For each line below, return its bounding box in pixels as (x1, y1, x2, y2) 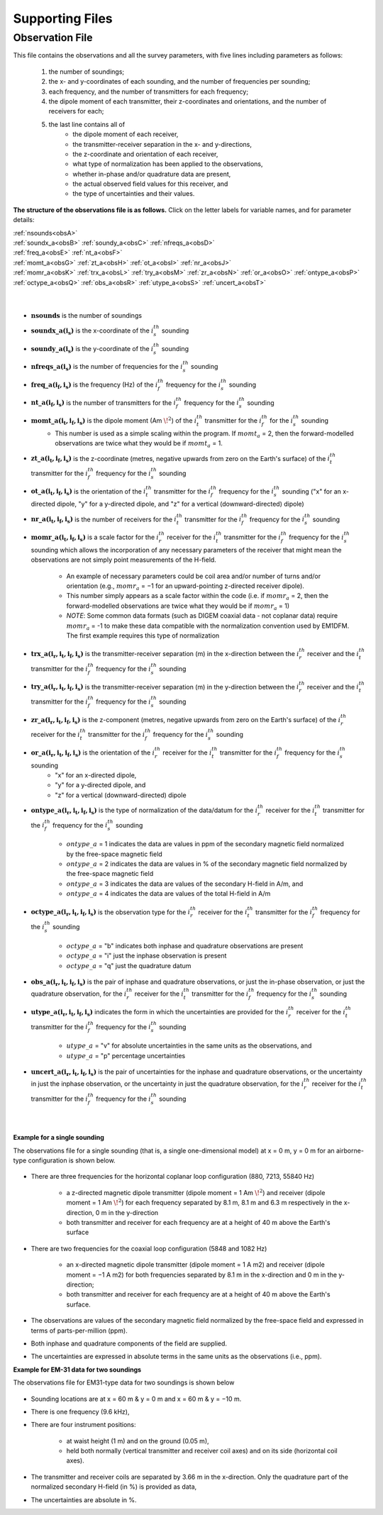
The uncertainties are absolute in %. (30, 1495, 138, 1504)
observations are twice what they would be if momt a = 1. (55, 439, 223, 449)
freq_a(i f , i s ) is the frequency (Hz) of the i (30, 380, 158, 390)
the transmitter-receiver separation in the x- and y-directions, (72, 140, 252, 148)
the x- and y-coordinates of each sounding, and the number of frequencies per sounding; (48, 77, 311, 86)
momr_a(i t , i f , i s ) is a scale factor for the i (30, 533, 160, 543)
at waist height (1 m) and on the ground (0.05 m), (66, 1436, 209, 1445)
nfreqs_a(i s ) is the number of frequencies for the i (30, 362, 184, 372)
